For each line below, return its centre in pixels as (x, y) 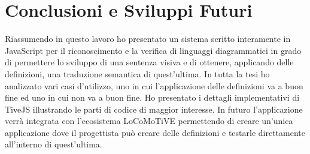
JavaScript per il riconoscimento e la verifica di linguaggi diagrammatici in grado (153, 50)
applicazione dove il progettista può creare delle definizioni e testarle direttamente (155, 132)
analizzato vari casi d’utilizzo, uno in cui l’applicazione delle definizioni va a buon (154, 85)
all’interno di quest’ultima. (54, 144)
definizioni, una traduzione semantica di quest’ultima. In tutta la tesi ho (137, 73)
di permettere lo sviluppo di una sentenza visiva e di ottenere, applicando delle (149, 62)
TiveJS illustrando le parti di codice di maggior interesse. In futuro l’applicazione (154, 109)
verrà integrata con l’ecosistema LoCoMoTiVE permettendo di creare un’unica (149, 121)
